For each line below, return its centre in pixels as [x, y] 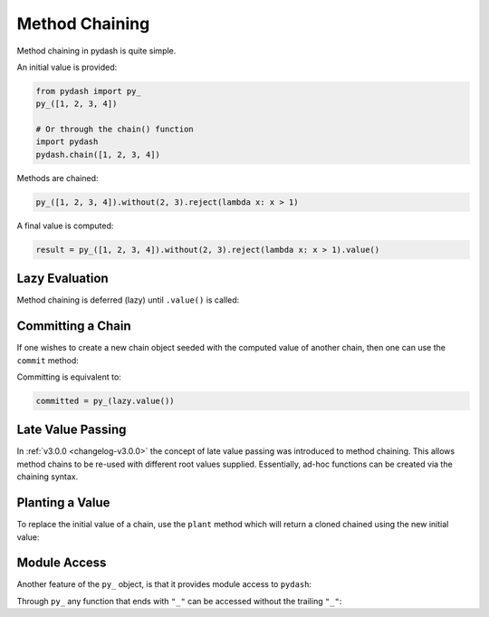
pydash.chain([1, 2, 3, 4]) [98, 154]
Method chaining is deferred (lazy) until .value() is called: [128, 300]
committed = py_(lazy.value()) [105, 400]
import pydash [67, 142]
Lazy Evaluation [62, 279]
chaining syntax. [48, 477]
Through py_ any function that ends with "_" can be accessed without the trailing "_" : [179, 601]
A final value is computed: [65, 226]
